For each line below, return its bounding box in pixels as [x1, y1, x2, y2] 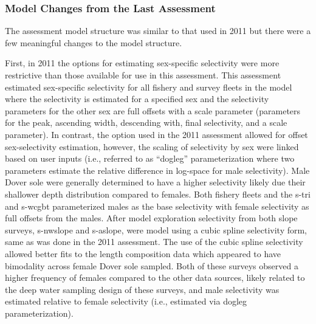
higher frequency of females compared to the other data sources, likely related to [5, 271, 305, 284]
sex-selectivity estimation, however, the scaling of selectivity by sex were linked [5, 140, 299, 153]
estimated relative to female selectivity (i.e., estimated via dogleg [5, 295, 247, 308]
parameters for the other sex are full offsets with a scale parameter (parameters [5, 104, 301, 117]
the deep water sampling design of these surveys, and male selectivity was [5, 283, 280, 295]
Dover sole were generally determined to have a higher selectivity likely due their [5, 176, 306, 188]
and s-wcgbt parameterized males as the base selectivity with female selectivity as [5, 199, 309, 212]
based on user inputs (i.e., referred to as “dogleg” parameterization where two [5, 152, 295, 165]
